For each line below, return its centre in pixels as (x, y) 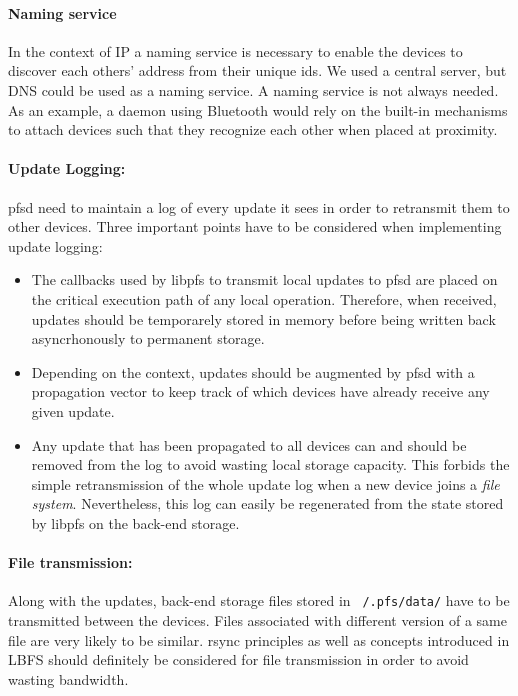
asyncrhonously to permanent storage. (148, 338)
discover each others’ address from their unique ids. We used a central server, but (257, 70)
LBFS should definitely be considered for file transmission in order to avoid (238, 659)
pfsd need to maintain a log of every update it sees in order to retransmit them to (259, 206)
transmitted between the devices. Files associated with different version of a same (257, 619)
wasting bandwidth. (68, 678)
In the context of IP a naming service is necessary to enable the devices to (235, 50)
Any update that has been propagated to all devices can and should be (249, 444)
